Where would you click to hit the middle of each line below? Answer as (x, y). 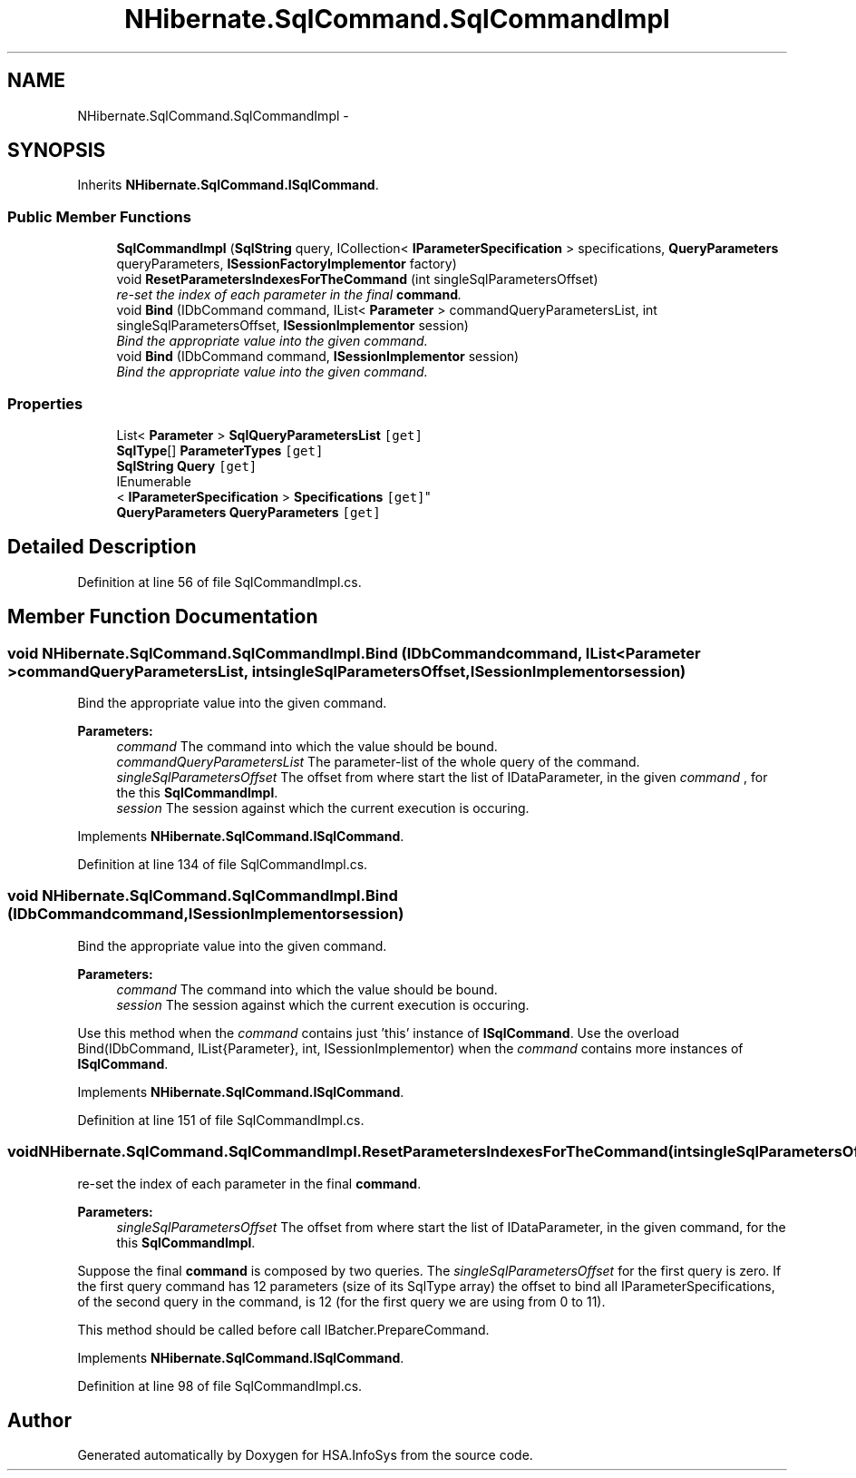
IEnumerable (154, 481)
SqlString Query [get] (187, 465)
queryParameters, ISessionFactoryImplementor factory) (287, 264)
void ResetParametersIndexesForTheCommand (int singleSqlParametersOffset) (357, 279)
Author (39, 1420)
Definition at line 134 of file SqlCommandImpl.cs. (223, 864)
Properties (45, 403)
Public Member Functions (99, 216)
